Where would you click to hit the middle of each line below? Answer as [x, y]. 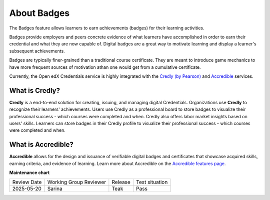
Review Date [27, 182]
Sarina [55, 189]
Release [121, 182]
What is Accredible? [41, 145]
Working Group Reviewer [77, 182]
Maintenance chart [29, 173]
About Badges [39, 13]
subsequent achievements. [37, 51]
